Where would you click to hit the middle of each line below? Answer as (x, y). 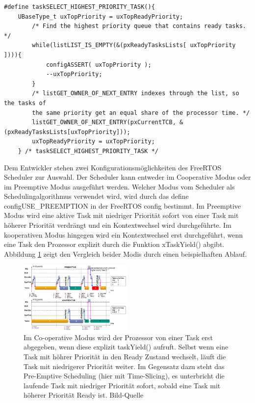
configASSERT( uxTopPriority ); (99, 65)
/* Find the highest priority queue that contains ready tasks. (139, 26)
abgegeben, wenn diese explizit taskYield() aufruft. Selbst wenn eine (126, 347)
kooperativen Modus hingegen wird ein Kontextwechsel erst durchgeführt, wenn (123, 234)
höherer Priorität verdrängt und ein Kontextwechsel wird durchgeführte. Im (118, 225)
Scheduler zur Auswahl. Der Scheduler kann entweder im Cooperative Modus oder (127, 177)
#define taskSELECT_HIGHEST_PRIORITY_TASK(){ (79, 7)
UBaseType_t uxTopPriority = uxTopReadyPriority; (101, 16)
